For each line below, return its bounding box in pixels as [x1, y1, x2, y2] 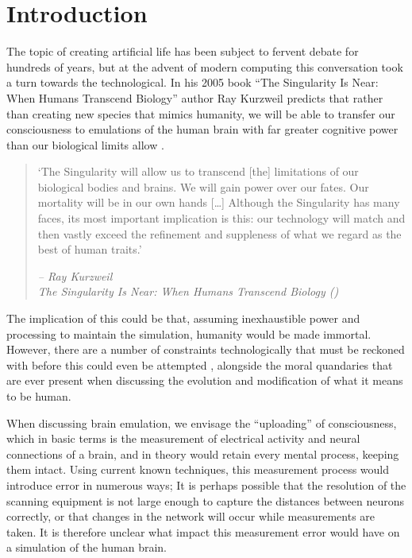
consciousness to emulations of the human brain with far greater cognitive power [6, 121, 399, 138]
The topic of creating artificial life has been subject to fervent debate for [6, 43, 359, 60]
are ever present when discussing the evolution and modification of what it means [6, 372, 403, 389]
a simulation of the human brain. [6, 539, 167, 556]
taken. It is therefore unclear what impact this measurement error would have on [6, 523, 400, 540]
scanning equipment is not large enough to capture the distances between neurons [6, 492, 404, 509]
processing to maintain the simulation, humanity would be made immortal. [6, 325, 372, 342]
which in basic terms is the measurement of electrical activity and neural [6, 430, 360, 447]
